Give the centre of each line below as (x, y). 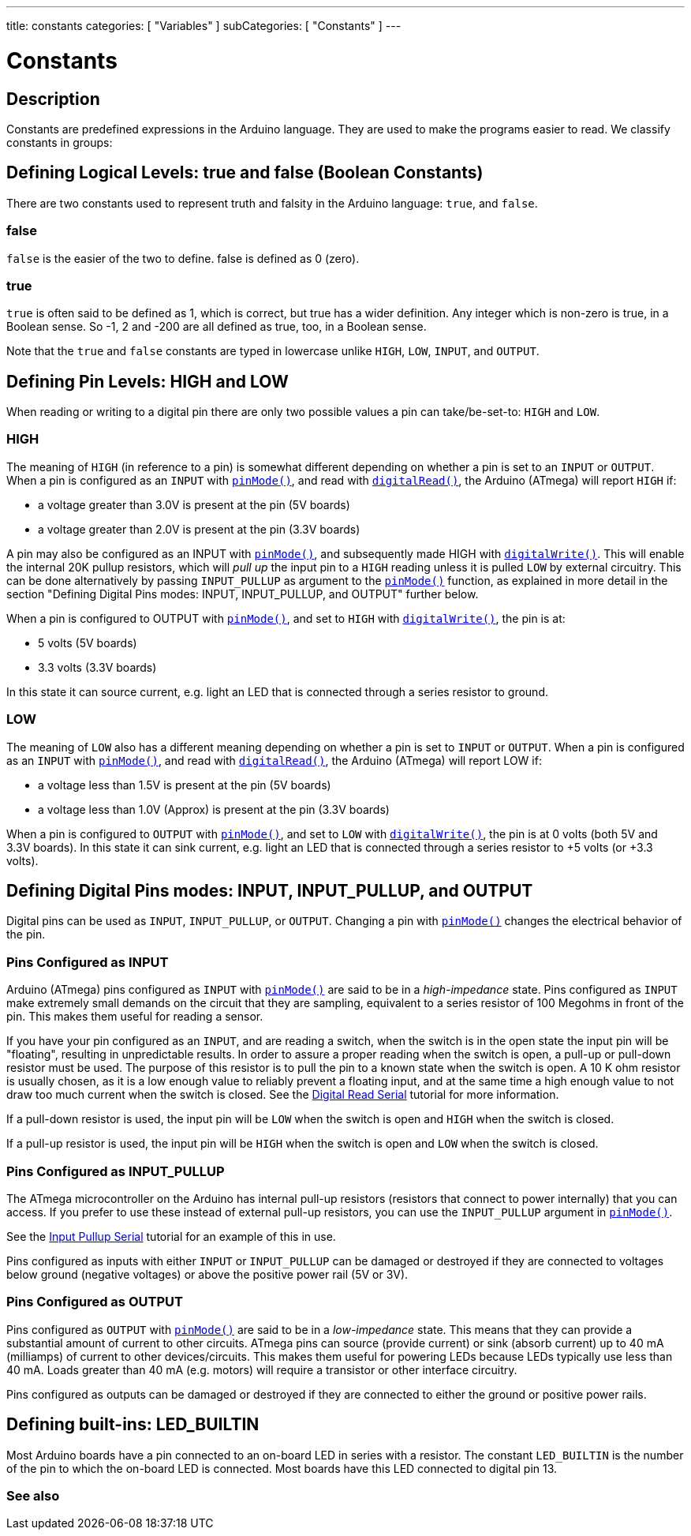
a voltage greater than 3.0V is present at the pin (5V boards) (194, 504)
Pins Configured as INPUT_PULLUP (116, 1171)
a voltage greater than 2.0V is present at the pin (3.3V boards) (199, 529)
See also (33, 1495)
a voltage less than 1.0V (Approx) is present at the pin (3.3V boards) (214, 809)
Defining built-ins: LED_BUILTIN (133, 1425)
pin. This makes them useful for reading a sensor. (135, 1017)
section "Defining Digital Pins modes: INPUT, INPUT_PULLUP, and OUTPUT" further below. (243, 594)
